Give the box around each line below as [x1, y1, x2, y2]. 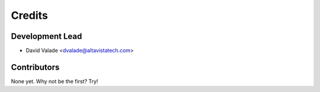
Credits [11, 9, 49, 22]
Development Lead [11, 31, 82, 41]
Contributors [11, 62, 60, 72]
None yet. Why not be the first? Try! [11, 77, 98, 85]
